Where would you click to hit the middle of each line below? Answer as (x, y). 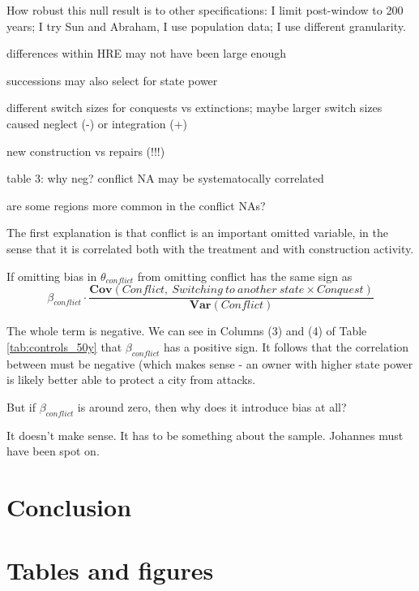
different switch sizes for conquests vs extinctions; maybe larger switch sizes (195, 108)
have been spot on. (53, 451)
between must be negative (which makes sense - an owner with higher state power (210, 363)
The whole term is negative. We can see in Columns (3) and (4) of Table (187, 331)
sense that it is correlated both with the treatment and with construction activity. (210, 248)
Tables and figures (110, 570)
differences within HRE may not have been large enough (147, 53)
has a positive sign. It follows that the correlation (286, 346)
